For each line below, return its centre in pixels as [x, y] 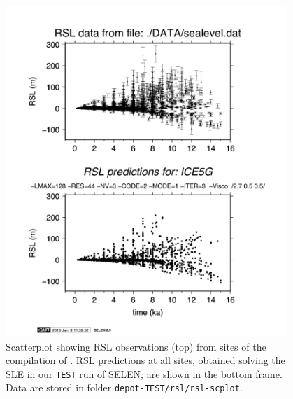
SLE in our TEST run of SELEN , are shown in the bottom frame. [144, 373]
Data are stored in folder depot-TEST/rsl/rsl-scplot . [124, 387]
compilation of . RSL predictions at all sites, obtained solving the [145, 360]
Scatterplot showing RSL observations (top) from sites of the [136, 346]
